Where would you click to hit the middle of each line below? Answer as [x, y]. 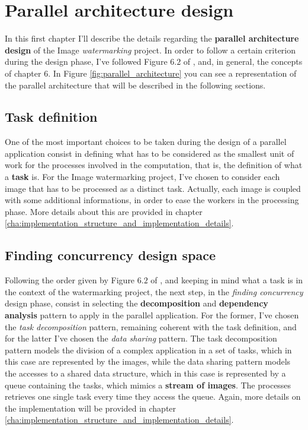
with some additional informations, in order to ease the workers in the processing [152, 200]
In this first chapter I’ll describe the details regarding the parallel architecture [152, 38]
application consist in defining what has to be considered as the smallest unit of [150, 153]
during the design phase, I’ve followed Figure [86, 61]
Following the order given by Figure [70, 280]
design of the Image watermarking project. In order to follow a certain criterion [150, 50]
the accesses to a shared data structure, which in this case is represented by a [145, 373]
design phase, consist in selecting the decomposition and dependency [137, 303]
